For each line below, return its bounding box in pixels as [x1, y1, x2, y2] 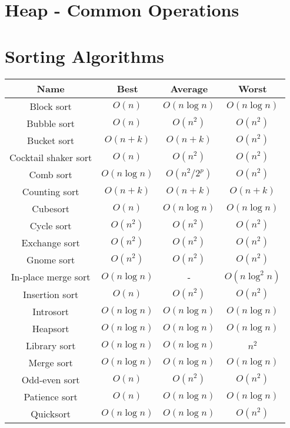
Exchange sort [21, 235, 80, 249]
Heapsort [32, 321, 69, 335]
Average [170, 81, 208, 95]
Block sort [29, 99, 72, 113]
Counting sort [22, 184, 79, 198]
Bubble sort [26, 116, 75, 130]
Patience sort [24, 389, 78, 403]
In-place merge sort [11, 270, 91, 283]
